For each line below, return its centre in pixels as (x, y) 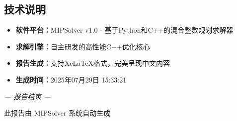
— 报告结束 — (28, 96)
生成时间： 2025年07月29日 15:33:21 (71, 79)
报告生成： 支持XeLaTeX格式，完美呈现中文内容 (93, 63)
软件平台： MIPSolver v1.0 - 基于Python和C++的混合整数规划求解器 (124, 30)
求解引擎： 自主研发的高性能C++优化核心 (83, 46)
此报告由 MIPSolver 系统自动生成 (57, 113)
